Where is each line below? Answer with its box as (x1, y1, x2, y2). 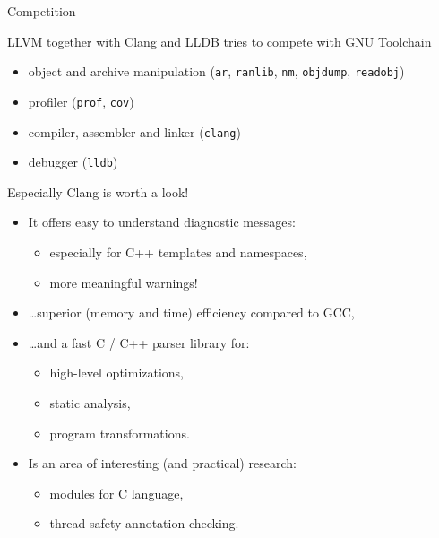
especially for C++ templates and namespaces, (49, 243, 307, 261)
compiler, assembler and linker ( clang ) (28, 122, 241, 141)
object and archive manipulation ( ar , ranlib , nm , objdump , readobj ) (28, 62, 405, 81)
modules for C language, (49, 483, 184, 502)
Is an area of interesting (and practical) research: (28, 454, 297, 473)
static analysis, (49, 393, 131, 412)
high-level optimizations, (49, 363, 185, 382)
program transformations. (49, 423, 190, 442)
